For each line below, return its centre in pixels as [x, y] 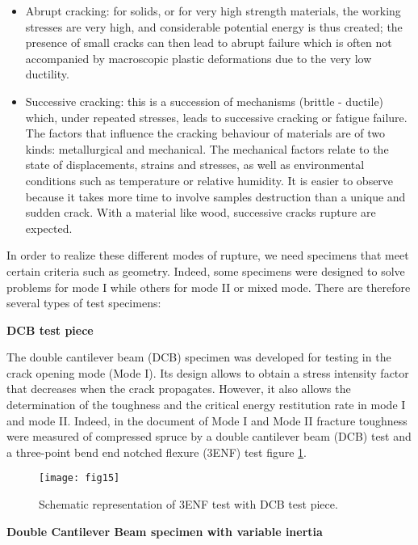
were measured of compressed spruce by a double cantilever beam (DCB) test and [209, 436]
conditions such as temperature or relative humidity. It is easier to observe [209, 180]
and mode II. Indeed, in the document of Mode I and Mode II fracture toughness [207, 420]
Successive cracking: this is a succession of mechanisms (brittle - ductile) [205, 101]
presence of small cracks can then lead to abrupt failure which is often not [209, 42]
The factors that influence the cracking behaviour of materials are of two [205, 133]
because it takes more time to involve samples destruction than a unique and [215, 196]
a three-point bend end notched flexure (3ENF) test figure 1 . [157, 452]
